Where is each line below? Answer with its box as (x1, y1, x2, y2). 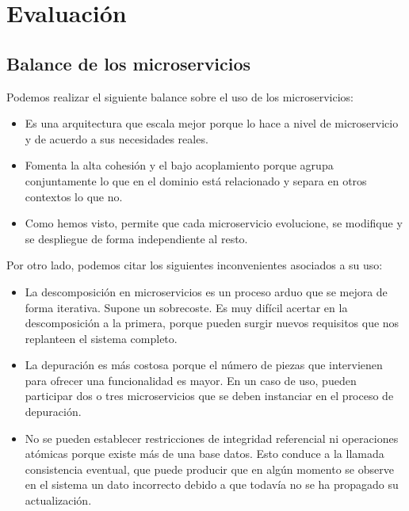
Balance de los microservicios (6, 51, 251, 75)
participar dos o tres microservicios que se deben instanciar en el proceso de (25, 387, 394, 404)
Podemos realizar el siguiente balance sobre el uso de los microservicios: (6, 88, 354, 105)
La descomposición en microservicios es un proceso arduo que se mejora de (25, 283, 388, 299)
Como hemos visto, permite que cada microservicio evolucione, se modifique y (25, 215, 403, 231)
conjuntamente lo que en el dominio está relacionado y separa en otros (25, 172, 367, 189)
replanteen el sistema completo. (25, 330, 178, 346)
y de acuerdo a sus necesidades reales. (25, 130, 208, 147)
